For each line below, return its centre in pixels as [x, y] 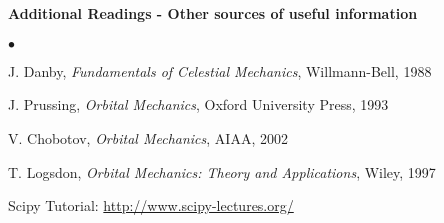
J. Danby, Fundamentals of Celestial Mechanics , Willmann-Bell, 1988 [220, 70]
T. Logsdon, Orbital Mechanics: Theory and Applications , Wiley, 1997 [222, 171]
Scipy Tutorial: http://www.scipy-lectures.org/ [151, 205]
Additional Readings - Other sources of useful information [213, 12]
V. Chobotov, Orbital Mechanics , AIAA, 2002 [148, 137]
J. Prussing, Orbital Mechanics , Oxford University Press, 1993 [198, 104]
